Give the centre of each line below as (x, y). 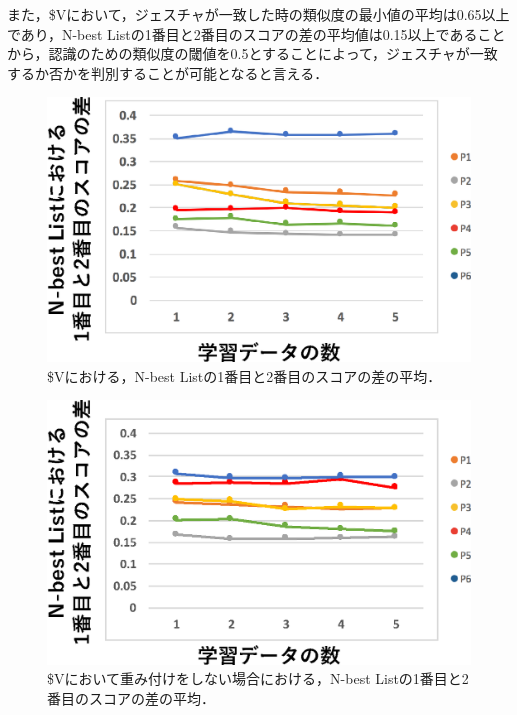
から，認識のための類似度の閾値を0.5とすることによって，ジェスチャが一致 (252, 53)
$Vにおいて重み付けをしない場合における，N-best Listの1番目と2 (258, 678)
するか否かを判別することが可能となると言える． (168, 72)
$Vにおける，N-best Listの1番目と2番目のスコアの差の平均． (244, 375)
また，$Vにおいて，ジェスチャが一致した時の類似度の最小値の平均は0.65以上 (258, 14)
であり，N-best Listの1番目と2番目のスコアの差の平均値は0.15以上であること (256, 33)
